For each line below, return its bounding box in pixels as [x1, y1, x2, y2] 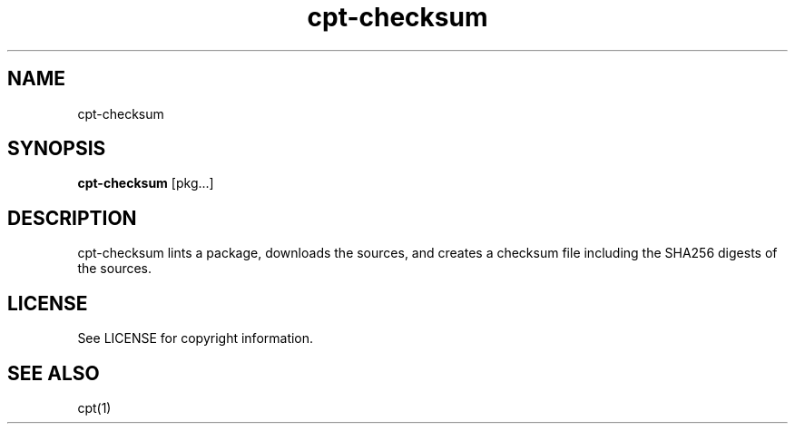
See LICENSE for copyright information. [77, 330, 314, 347]
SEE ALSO [7, 361, 100, 385]
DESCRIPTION [7, 206, 137, 230]
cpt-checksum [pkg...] [77, 175, 214, 191]
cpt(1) [77, 399, 112, 416]
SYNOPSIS [7, 137, 106, 161]
